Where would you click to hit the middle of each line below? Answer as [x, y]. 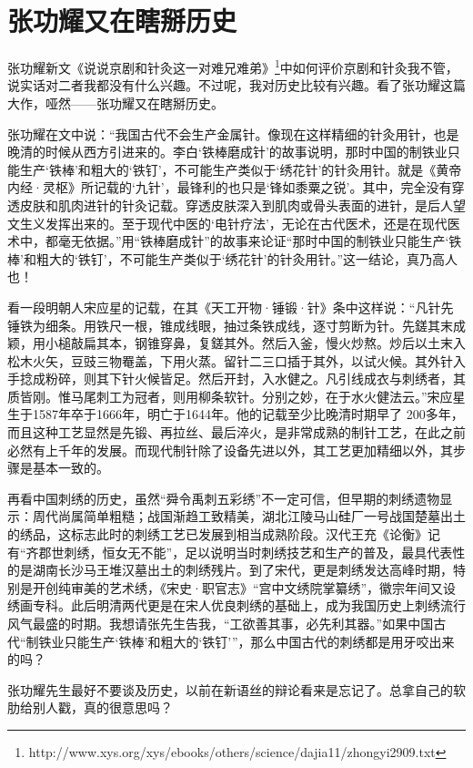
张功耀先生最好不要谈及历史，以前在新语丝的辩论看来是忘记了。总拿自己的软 [236, 689]
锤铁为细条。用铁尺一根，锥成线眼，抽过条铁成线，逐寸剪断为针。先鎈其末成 [236, 325]
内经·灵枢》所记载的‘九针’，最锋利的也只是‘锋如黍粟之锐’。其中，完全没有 [230, 187]
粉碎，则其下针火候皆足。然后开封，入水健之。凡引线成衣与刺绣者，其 [255, 379]
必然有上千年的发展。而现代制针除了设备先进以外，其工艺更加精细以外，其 [230, 450]
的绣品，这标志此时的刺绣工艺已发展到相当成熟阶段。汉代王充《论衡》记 [224, 534]
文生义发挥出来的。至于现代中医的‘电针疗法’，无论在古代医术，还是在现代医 [234, 223]
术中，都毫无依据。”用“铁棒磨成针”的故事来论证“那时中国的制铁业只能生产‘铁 [235, 241]
